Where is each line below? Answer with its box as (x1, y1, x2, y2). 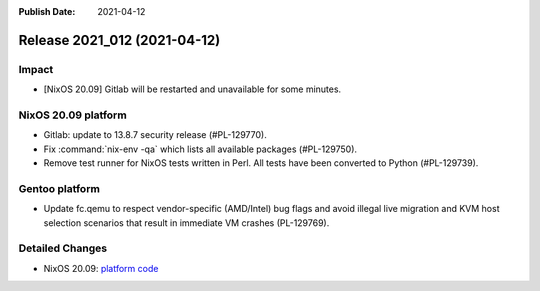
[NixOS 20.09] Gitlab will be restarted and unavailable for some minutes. (43, 83, 342, 95)
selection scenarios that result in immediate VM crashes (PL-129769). (43, 216, 330, 229)
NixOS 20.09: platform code (43, 262, 159, 274)
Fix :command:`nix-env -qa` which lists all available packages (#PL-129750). (43, 143, 358, 155)
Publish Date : (18, 6, 76, 17)
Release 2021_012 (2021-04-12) (18, 31, 221, 49)
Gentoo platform (18, 181, 100, 195)
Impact (18, 62, 54, 76)
